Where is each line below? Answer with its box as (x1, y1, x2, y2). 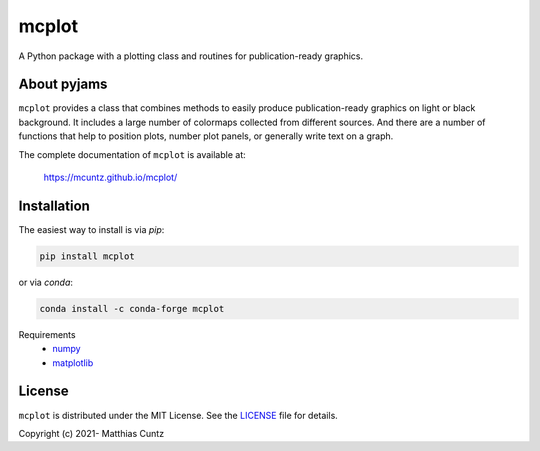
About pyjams (18, 76, 108, 93)
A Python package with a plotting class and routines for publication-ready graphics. (18, 50, 364, 62)
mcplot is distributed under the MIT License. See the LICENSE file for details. (18, 409, 339, 421)
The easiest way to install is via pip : (18, 223, 165, 235)
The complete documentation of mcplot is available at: (18, 148, 247, 160)
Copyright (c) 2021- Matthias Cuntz (18, 427, 165, 439)
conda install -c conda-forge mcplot (39, 303, 225, 314)
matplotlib (52, 356, 94, 369)
